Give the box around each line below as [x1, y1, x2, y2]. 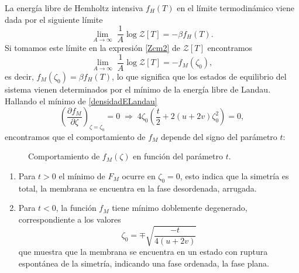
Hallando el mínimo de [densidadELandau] [5, 94, 157, 107]
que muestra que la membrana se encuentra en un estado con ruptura [18, 245, 268, 258]
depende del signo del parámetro [160, 130, 277, 142]
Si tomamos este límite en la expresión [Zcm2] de [5, 42, 181, 54]
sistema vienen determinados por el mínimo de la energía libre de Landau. [5, 83, 271, 95]
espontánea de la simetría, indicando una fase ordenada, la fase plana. [18, 257, 269, 269]
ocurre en [122, 170, 156, 182]
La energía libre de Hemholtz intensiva [5, 2, 143, 13]
